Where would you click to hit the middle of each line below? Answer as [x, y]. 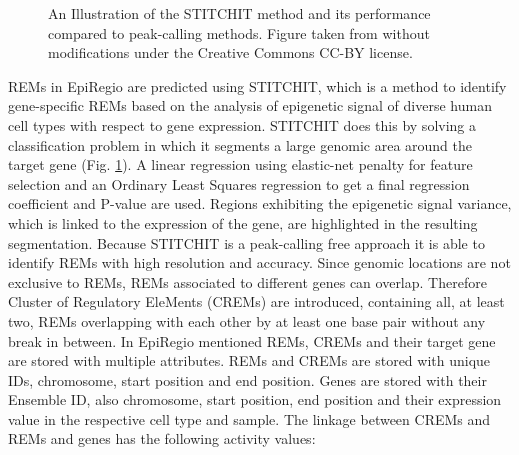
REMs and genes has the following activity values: [162, 438]
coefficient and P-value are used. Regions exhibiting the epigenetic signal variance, [260, 203]
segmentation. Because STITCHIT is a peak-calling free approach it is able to [246, 242]
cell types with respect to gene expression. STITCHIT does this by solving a [242, 124]
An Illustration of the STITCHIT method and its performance [239, 13]
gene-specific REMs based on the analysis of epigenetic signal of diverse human [250, 105]
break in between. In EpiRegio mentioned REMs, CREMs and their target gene [252, 340]
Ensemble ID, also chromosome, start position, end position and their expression [255, 399]
